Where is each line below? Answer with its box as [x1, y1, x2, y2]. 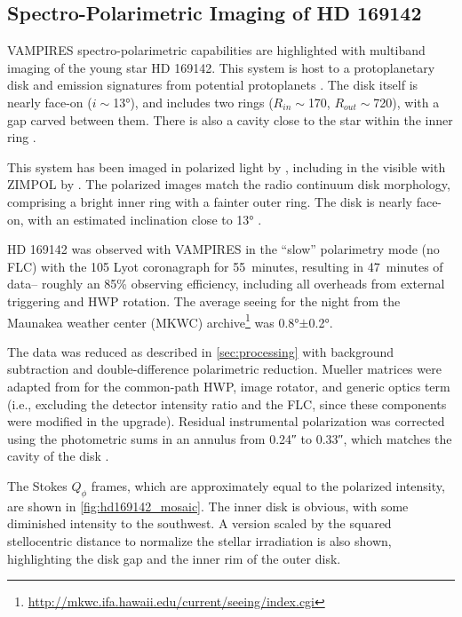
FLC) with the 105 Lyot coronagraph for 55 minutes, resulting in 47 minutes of [7, 257, 443, 275]
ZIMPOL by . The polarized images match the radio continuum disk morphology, [7, 175, 450, 194]
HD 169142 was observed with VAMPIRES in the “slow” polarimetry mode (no [7, 240, 440, 258]
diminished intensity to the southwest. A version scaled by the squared [7, 514, 392, 533]
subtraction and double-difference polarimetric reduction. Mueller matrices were [7, 360, 442, 378]
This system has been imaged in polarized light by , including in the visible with [7, 157, 446, 176]
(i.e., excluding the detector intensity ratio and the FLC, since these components [7, 394, 447, 413]
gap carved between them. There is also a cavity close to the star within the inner [7, 110, 453, 129]
